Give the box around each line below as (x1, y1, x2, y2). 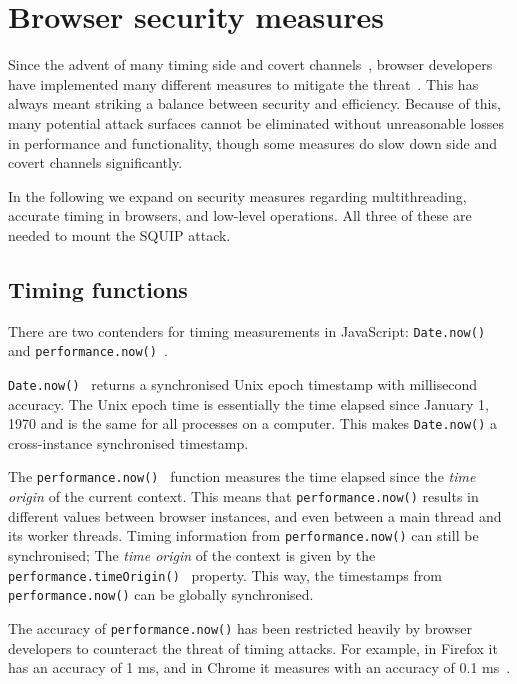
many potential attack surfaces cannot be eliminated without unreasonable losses (8, 112, 504, 133)
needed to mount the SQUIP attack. (8, 224, 231, 245)
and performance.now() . (8, 340, 168, 361)
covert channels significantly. (8, 152, 183, 173)
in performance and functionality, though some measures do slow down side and (8, 132, 497, 153)
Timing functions (8, 273, 188, 304)
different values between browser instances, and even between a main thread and (8, 505, 502, 526)
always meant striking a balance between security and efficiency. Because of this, (8, 93, 501, 114)
